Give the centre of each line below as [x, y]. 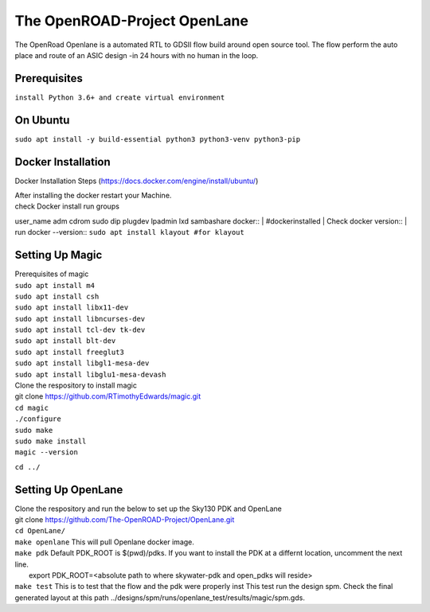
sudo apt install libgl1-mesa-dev [82, 363]
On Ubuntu [42, 120]
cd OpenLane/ [40, 531]
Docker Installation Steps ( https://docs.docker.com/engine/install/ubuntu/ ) [137, 181]
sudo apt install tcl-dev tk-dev [80, 330]
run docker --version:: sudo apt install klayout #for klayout [129, 232]
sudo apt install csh [57, 296]
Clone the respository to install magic [76, 385]
